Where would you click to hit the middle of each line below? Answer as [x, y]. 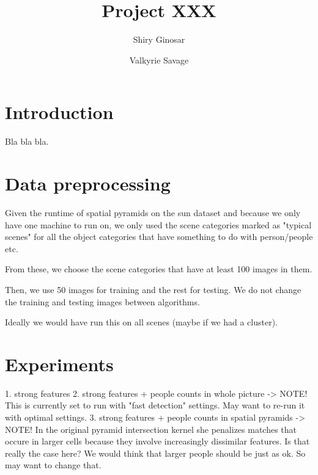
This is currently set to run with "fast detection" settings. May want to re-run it [155, 405]
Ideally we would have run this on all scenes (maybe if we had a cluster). [142, 322]
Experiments [59, 364]
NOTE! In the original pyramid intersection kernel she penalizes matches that [151, 429]
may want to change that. [53, 465]
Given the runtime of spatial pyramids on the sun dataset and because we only [153, 212]
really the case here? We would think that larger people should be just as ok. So [155, 453]
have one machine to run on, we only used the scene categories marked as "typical [158, 224]
